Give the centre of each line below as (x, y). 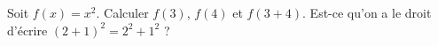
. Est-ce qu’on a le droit (367, 12)
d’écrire (27, 30)
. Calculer (122, 12)
